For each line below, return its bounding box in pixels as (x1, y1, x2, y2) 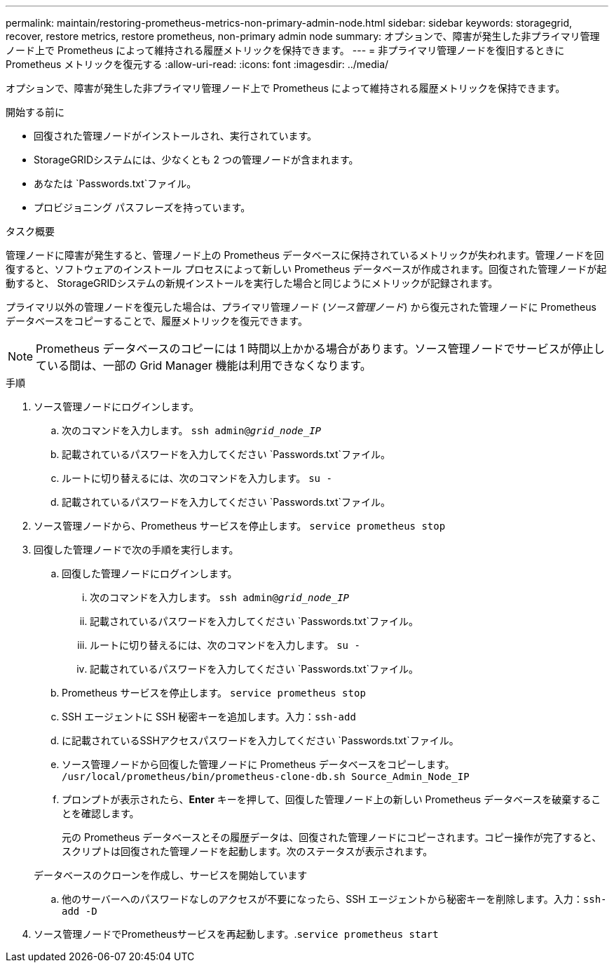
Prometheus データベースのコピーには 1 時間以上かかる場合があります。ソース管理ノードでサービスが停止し (36, 342, 605, 356)
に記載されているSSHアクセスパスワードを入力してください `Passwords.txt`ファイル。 (62, 734, 459, 746)
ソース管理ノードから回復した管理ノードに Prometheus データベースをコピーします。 (62, 758, 455, 770)
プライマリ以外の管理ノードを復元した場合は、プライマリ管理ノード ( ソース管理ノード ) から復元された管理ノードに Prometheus (6, 301, 596, 313)
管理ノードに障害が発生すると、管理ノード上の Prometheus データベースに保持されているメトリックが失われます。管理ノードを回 (6, 249, 604, 261)
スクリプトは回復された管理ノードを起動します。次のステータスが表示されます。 (62, 845, 433, 857)
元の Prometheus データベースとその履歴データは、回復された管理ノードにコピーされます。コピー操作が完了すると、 (62, 831, 602, 843)
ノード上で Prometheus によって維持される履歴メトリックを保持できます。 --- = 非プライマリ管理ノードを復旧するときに (6, 44, 565, 56)
